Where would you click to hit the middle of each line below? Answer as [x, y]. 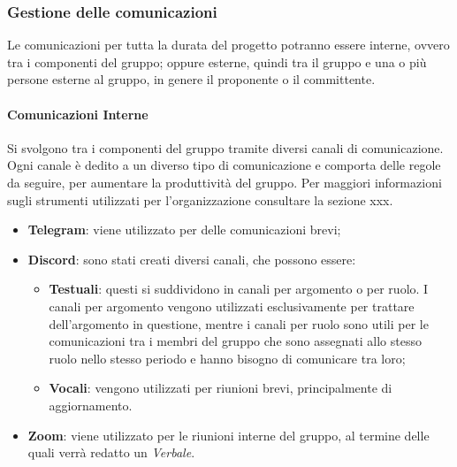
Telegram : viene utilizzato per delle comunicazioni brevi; [184, 230]
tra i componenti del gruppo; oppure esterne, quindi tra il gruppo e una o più [217, 61]
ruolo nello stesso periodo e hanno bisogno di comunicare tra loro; [227, 358]
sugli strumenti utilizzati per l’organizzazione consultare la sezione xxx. [200, 199]
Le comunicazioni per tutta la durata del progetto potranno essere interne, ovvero [228, 45]
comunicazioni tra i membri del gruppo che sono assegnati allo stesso [235, 341]
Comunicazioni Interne [78, 114]
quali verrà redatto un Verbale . [111, 452]
